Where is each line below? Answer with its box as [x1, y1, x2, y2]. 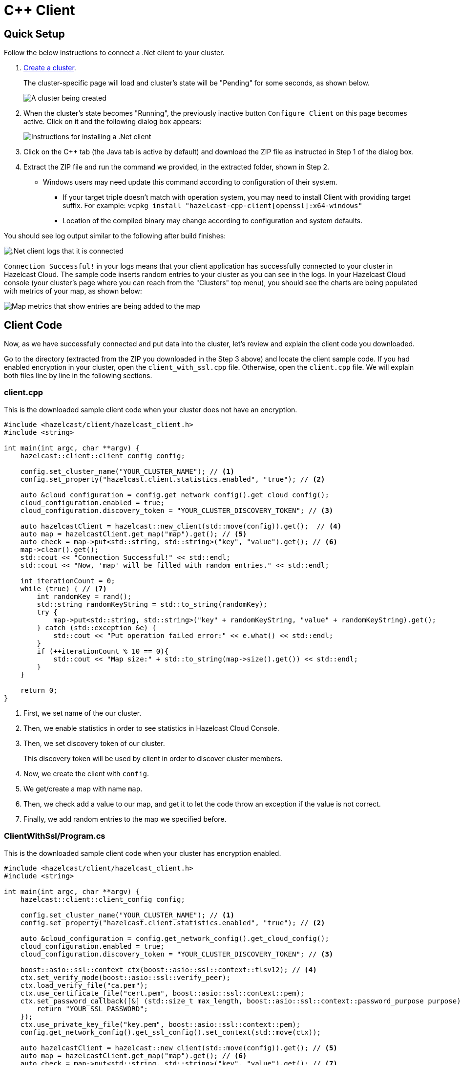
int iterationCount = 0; [20, 576, 115, 585]
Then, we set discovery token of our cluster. [23, 739, 165, 747]
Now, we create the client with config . [23, 769, 149, 778]
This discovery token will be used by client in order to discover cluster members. [23, 754, 283, 763]
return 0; [20, 686, 58, 694]
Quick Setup [4, 27, 65, 40]
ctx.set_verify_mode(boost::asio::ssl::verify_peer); [20, 973, 230, 981]
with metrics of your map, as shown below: [4, 287, 142, 296]
